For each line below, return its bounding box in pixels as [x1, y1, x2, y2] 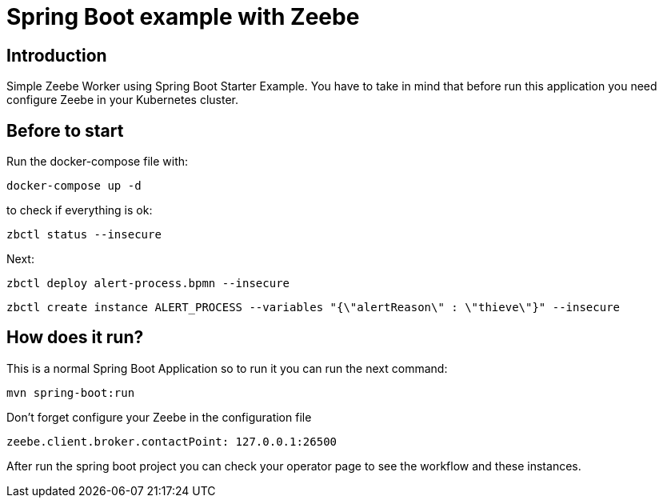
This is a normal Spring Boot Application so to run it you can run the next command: [6, 361, 448, 375]
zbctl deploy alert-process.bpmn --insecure [6, 277, 290, 290]
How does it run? [6, 327, 144, 348]
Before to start [6, 120, 124, 141]
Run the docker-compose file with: [6, 154, 189, 169]
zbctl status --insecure [6, 228, 162, 242]
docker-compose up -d [6, 179, 142, 193]
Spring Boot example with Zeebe [6, 3, 360, 30]
